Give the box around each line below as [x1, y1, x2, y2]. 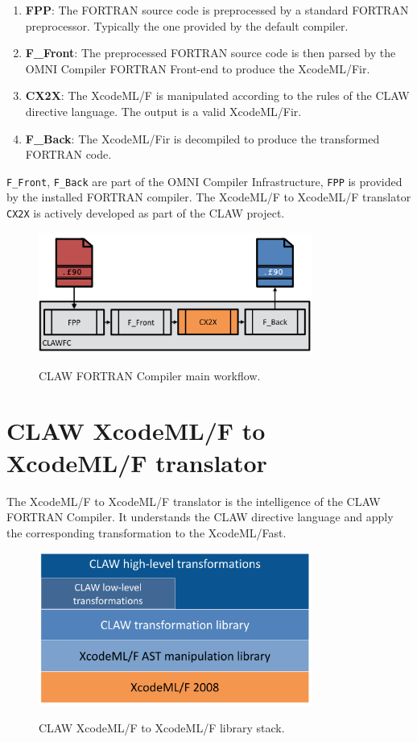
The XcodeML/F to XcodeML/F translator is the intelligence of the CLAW [6, 492, 381, 509]
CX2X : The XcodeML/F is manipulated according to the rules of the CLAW [25, 87, 410, 104]
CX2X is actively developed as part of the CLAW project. [6, 205, 285, 221]
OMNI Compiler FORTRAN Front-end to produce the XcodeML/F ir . [25, 60, 370, 77]
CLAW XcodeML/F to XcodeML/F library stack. [39, 719, 285, 736]
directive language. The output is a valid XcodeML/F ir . [25, 102, 302, 119]
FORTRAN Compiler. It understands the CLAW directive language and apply [6, 508, 394, 525]
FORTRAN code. [25, 146, 112, 163]
